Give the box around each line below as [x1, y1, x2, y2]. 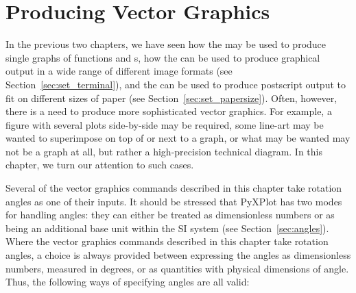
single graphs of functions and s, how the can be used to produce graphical [5, 50, 320, 64]
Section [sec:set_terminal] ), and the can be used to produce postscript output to [5, 77, 346, 91]
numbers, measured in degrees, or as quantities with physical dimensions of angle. [5, 261, 349, 275]
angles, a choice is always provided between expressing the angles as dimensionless [5, 248, 351, 262]
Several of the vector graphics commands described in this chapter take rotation [5, 181, 342, 195]
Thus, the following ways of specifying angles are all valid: [5, 275, 250, 289]
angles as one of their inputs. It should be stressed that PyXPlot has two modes [5, 194, 342, 208]
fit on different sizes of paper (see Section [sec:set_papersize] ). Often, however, [5, 90, 337, 105]
